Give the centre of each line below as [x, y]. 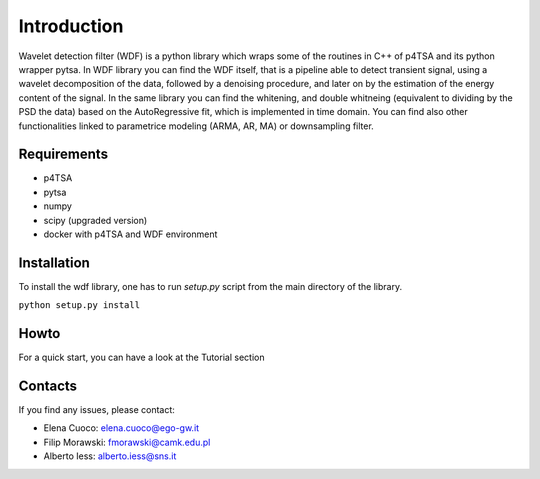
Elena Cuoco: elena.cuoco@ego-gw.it [121, 428]
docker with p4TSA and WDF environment [130, 234]
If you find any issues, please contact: [96, 410]
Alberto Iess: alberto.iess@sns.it [110, 456]
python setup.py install [79, 305]
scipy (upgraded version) [95, 220]
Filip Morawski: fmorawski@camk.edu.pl [127, 442]
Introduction [71, 26]
